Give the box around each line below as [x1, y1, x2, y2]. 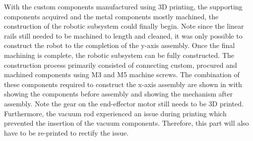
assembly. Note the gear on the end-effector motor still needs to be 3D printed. [4, 98, 244, 108]
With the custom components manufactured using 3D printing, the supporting [4, 1, 243, 11]
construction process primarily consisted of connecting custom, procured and [4, 59, 237, 70]
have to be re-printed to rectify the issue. [4, 127, 129, 138]
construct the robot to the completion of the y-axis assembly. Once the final [4, 40, 235, 50]
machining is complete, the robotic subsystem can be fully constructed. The [4, 49, 235, 60]
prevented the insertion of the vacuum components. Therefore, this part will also [4, 118, 249, 128]
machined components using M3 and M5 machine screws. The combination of [4, 69, 240, 80]
